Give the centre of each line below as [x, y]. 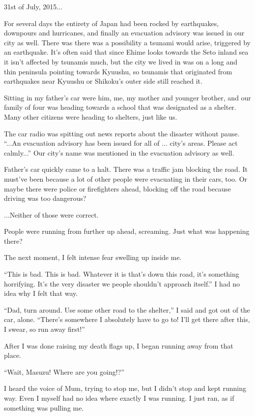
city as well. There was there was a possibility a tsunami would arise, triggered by [127, 42]
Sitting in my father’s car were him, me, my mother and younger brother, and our [127, 97]
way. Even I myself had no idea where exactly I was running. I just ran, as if [119, 398]
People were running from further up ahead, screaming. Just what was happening [127, 231]
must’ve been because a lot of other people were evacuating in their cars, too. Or [126, 178]
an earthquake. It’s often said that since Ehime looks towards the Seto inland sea [126, 52]
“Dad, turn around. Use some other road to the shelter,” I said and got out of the [127, 309]
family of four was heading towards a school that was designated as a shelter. [120, 107]
